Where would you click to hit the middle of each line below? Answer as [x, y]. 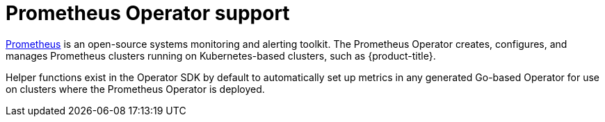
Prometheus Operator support [148, 13]
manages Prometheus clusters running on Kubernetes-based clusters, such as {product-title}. [221, 55]
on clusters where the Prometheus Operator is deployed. [135, 89]
